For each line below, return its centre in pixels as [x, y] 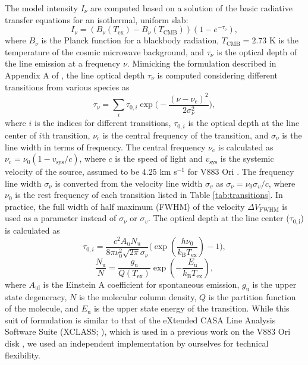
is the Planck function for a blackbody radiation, [130, 40]
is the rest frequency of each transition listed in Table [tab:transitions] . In [149, 195]
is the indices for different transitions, [103, 123]
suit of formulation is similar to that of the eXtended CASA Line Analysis [140, 320]
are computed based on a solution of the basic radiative [191, 8]
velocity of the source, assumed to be [72, 172]
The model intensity [41, 8]
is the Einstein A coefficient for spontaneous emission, [141, 284]
